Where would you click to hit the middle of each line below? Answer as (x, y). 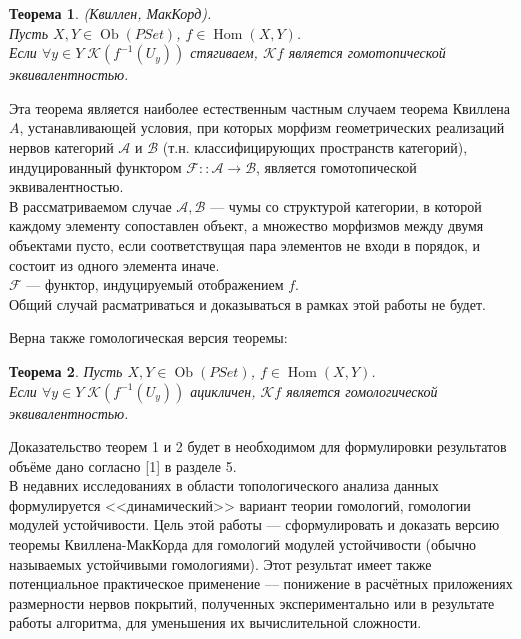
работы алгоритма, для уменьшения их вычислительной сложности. (215, 622)
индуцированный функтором (95, 166)
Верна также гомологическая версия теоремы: (148, 337)
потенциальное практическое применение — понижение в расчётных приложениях (261, 583)
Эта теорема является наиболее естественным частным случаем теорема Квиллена (260, 107)
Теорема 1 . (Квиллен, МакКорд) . (110, 13)
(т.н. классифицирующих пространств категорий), (315, 146)
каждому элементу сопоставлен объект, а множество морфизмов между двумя (246, 225)
